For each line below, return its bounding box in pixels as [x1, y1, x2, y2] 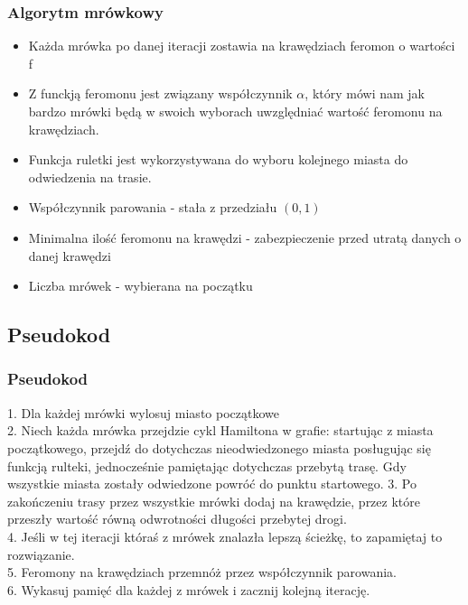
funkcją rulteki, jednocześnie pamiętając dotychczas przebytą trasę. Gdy [7, 456, 407, 475]
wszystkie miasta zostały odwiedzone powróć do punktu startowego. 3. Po [7, 474, 417, 493]
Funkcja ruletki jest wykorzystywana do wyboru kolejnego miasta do [28, 150, 408, 169]
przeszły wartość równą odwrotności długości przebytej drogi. [7, 509, 347, 528]
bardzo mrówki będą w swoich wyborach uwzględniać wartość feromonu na [28, 102, 443, 120]
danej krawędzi [28, 246, 111, 265]
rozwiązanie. [7, 544, 75, 563]
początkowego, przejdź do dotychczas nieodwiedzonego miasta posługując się [7, 438, 431, 457]
